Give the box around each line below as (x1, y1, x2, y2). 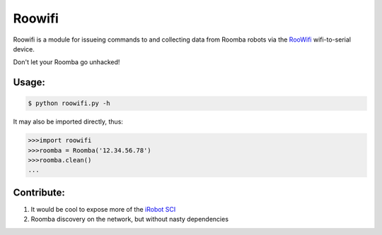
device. (13, 44, 35, 53)
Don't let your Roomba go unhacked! (13, 58, 120, 66)
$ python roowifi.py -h (28, 100, 111, 107)
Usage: (13, 76, 46, 88)
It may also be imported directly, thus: (13, 117, 124, 126)
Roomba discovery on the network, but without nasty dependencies (30, 215, 229, 224)
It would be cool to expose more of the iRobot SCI (30, 205, 176, 213)
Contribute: (13, 186, 65, 198)
